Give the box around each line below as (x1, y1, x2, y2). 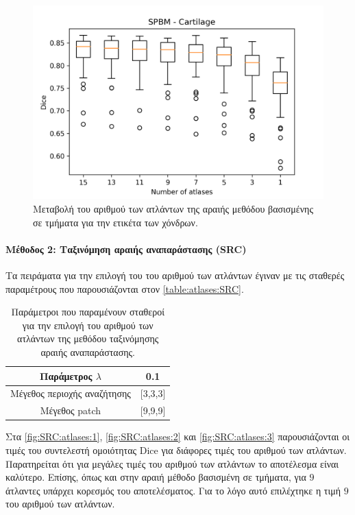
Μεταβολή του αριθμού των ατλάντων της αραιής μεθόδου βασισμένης (33, 201, 313, 215)
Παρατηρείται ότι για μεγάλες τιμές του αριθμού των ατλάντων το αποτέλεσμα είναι (5, 456, 339, 470)
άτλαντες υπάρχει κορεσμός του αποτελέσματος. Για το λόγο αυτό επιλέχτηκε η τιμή (5, 483, 341, 497)
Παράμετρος (39, 368, 93, 383)
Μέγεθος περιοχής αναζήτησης (10, 386, 131, 400)
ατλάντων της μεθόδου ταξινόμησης (17, 331, 159, 346)
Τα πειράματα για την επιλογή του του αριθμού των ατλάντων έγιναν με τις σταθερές (5, 267, 345, 282)
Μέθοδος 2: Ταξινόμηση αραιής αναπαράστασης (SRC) (5, 241, 247, 256)
